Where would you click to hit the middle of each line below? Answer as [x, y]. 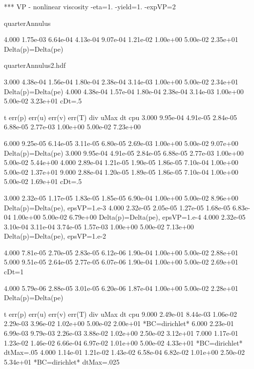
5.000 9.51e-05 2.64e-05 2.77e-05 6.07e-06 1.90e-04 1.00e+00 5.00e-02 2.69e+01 [121, 262]
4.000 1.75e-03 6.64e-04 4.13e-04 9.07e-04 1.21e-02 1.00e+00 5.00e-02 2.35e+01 [121, 39]
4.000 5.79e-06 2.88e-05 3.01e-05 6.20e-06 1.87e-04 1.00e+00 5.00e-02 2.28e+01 [121, 288]
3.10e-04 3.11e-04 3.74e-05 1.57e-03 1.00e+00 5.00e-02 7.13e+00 [99, 226]
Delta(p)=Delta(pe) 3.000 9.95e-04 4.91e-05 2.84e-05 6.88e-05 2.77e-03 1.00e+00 [124, 153]
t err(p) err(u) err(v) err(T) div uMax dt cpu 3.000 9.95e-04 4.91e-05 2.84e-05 [121, 117]
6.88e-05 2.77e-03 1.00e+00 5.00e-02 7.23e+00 [72, 127]
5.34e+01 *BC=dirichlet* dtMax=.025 [62, 361]
